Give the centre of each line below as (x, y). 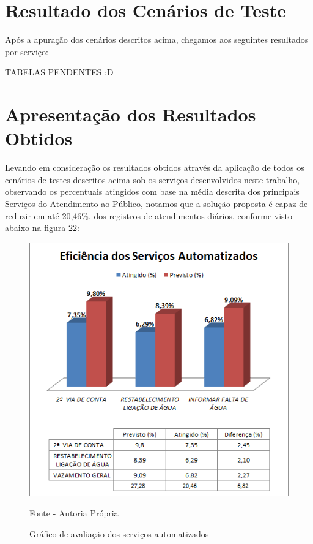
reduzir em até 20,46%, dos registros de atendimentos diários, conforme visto (149, 215)
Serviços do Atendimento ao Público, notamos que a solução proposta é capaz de (156, 203)
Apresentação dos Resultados (131, 114)
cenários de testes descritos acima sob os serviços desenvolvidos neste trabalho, (153, 179)
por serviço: (27, 51)
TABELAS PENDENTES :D (59, 72)
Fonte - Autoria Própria (74, 513)
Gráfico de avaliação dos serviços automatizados (119, 533)
